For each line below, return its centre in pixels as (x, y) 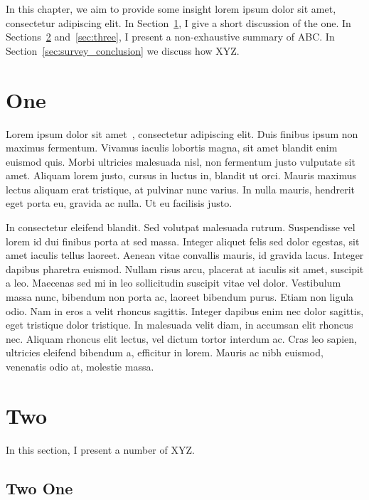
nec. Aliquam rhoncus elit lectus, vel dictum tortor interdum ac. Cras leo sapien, (181, 338)
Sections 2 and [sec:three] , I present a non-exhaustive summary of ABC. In (170, 37)
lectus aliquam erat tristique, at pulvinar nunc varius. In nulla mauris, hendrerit (181, 189)
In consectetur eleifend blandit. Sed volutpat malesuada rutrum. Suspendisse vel (181, 227)
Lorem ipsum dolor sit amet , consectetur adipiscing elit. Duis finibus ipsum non (182, 133)
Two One (39, 488)
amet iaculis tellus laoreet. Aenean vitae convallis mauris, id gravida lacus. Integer (185, 255)
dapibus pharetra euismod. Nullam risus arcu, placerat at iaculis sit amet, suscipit (185, 268)
